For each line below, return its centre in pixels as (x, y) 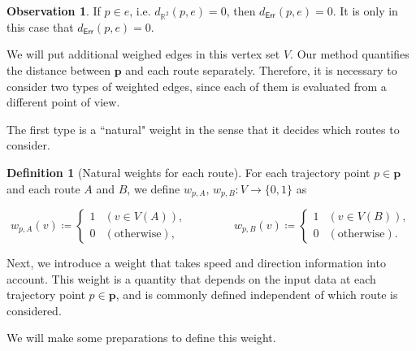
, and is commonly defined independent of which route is (257, 295)
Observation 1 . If (54, 11)
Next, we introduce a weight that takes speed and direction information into (196, 262)
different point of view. (63, 102)
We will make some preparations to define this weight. (141, 338)
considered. (34, 310)
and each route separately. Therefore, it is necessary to (261, 69)
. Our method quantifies (350, 54)
